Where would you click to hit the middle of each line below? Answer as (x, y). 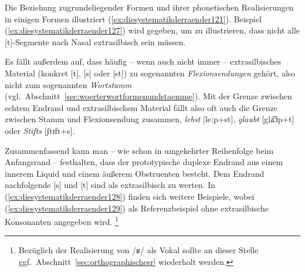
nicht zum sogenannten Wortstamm (68, 84)
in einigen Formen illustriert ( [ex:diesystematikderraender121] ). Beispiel (133, 19)
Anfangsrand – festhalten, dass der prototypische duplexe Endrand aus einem (144, 162)
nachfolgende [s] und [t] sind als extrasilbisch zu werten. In (110, 185)
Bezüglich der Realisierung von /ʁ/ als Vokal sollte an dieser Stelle (138, 250)
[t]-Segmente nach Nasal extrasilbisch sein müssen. (95, 41)
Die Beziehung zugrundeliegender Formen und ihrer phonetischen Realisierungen (149, 7)
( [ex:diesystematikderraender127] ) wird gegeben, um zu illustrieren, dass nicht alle (152, 30)
